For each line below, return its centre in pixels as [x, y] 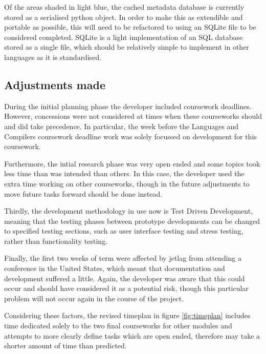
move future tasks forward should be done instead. [83, 193]
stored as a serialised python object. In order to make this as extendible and [124, 17]
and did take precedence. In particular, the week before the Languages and [121, 126]
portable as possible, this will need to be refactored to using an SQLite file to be [130, 27]
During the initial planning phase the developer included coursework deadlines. [128, 106]
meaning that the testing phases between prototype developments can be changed [132, 221]
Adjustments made [55, 84]
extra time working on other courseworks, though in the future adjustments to [127, 183]
